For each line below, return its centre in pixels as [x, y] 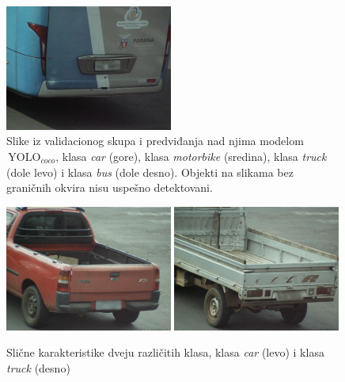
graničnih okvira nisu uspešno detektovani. [110, 187]
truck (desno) [38, 367]
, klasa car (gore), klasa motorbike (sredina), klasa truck [191, 156]
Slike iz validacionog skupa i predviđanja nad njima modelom [155, 141]
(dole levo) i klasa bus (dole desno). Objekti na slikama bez [150, 172]
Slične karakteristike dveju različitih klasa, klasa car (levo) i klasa [165, 352]
